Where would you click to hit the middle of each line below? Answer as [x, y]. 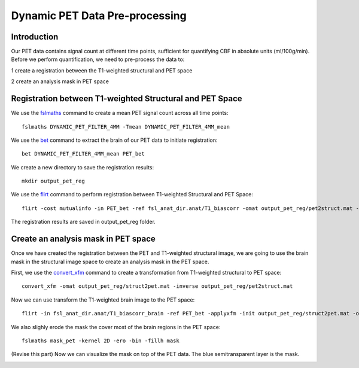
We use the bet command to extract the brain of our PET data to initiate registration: [114, 140]
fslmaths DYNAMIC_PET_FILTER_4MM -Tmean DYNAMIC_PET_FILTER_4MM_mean [126, 127]
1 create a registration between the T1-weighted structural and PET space [102, 70]
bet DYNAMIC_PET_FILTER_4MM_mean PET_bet [83, 154]
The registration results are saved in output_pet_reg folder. [83, 222]
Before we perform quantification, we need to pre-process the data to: [98, 59]
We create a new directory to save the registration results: [83, 167]
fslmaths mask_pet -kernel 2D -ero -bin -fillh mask [101, 340]
